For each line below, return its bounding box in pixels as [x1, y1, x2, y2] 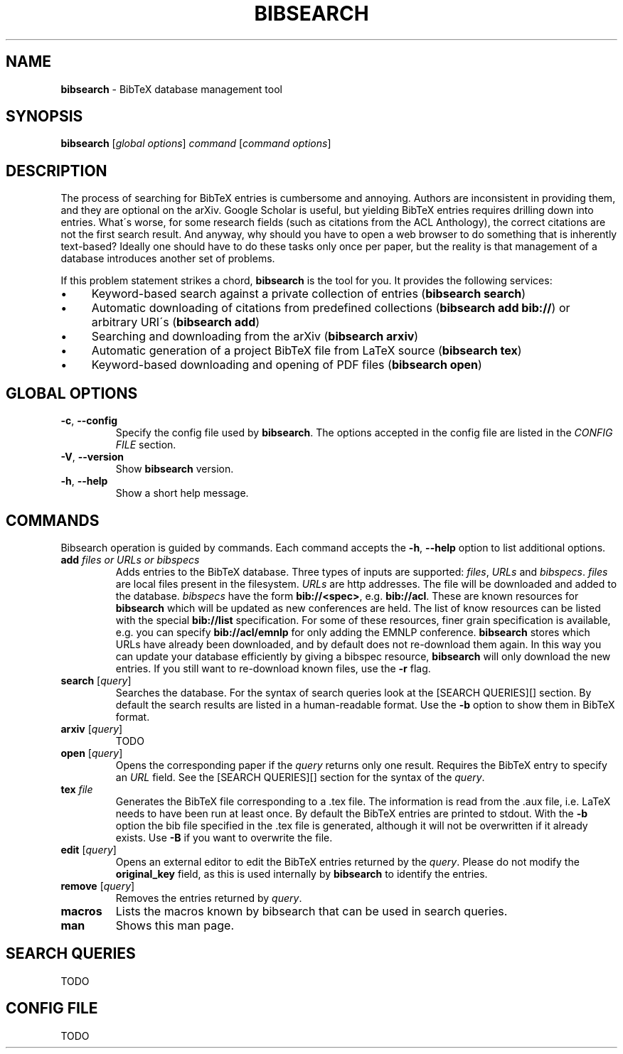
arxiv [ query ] [60, 722, 123, 735]
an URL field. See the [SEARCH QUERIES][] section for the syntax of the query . [115, 770, 485, 783]
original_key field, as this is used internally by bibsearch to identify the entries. [115, 867, 488, 880]
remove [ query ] [60, 879, 135, 892]
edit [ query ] [60, 843, 117, 856]
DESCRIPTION [6, 161, 107, 180]
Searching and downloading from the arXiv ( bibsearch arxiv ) [91, 329, 419, 344]
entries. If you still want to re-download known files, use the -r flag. [115, 662, 431, 674]
